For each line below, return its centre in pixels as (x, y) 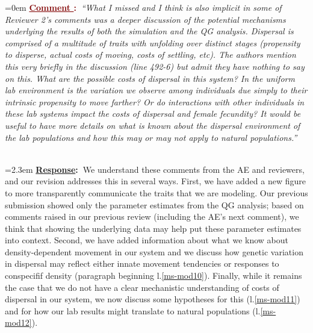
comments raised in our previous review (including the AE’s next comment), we (152, 216)
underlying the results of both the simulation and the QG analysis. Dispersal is (149, 31)
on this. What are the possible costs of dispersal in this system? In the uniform (150, 78)
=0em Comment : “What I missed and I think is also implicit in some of (143, 7)
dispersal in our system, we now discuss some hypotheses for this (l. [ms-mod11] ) (153, 299)
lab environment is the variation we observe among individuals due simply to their (156, 90)
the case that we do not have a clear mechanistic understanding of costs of (142, 287)
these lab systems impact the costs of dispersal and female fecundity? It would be (153, 114)
